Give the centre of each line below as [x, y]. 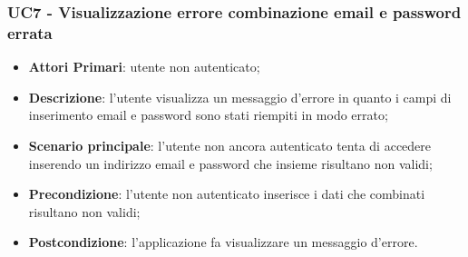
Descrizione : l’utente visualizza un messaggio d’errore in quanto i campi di [240, 97]
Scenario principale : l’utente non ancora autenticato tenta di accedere [230, 145]
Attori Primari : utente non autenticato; [144, 67]
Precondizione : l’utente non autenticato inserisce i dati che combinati [227, 194]
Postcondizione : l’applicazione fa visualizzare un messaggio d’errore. [223, 242]
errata [30, 32]
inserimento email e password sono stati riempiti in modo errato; [208, 115]
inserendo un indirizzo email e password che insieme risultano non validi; [230, 163]
